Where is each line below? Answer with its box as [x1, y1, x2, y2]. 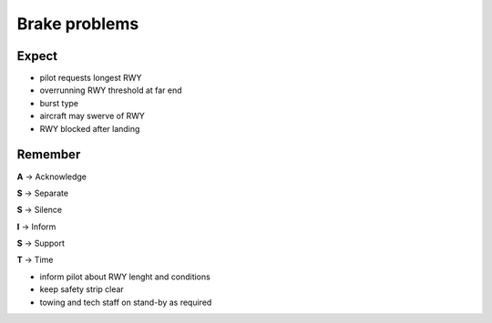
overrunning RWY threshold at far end [39, 85, 182, 96]
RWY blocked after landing [39, 123, 140, 134]
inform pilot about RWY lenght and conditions [39, 271, 211, 282]
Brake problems [16, 14, 139, 34]
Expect [16, 48, 58, 64]
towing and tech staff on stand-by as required [39, 297, 212, 308]
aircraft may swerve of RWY [39, 110, 146, 122]
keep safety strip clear [39, 284, 125, 295]
